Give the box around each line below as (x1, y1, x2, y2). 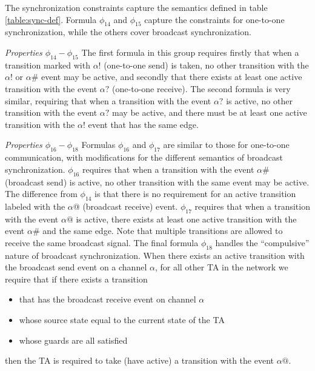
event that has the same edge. (88, 118, 199, 130)
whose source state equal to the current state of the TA (19, 313, 225, 326)
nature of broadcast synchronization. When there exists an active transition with (5, 249, 305, 261)
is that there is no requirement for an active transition (94, 187, 296, 200)
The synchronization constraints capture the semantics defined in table (5, 1, 268, 13)
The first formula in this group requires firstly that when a (81, 45, 299, 58)
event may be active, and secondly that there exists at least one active (41, 70, 302, 83)
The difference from (5, 187, 78, 200)
